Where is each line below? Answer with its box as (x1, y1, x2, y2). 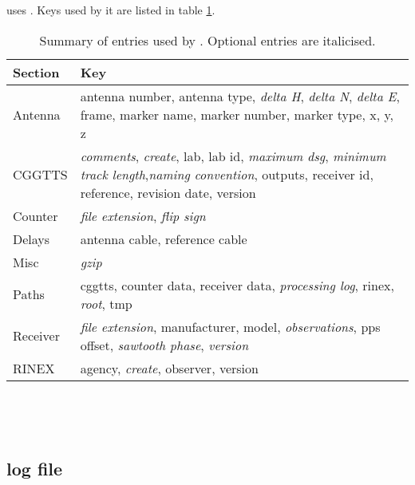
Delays (13, 229, 50, 248)
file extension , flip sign (80, 206, 206, 225)
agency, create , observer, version (80, 358, 259, 377)
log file (6, 455, 63, 480)
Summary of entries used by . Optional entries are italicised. (39, 30, 376, 49)
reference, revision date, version (80, 183, 256, 202)
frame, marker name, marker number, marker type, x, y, (80, 104, 394, 124)
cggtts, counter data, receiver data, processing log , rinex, (80, 275, 394, 294)
